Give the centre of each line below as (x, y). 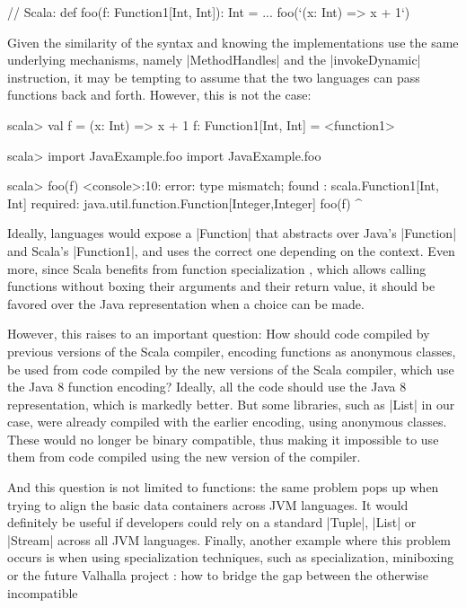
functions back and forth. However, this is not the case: (159, 95)
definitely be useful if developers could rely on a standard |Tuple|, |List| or (212, 522)
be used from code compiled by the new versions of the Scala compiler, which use (231, 369)
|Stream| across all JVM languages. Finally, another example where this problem (229, 539)
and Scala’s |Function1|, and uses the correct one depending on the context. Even (231, 250)
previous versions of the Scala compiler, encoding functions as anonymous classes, (232, 351)
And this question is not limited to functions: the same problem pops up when (223, 487)
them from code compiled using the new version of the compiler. (184, 457)
